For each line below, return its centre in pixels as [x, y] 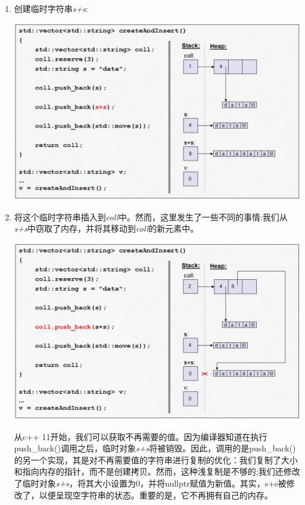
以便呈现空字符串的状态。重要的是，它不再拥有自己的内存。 [156, 495]
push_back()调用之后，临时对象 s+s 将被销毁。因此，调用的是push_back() [155, 448]
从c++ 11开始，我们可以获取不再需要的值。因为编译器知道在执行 [141, 436]
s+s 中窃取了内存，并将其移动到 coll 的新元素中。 [106, 228]
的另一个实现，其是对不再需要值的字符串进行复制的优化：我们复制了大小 [156, 459]
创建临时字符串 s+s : [51, 8]
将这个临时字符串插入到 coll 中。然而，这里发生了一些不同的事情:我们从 [151, 216]
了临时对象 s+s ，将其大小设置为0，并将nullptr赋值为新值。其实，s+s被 [150, 483]
